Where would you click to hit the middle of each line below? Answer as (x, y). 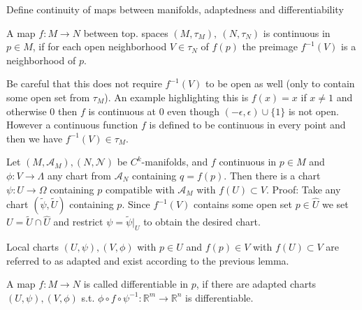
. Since (136, 204)
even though (194, 111)
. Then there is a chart (272, 175)
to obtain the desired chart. (202, 222)
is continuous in (297, 32)
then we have (35, 138)
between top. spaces (126, 32)
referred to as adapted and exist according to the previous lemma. (148, 260)
